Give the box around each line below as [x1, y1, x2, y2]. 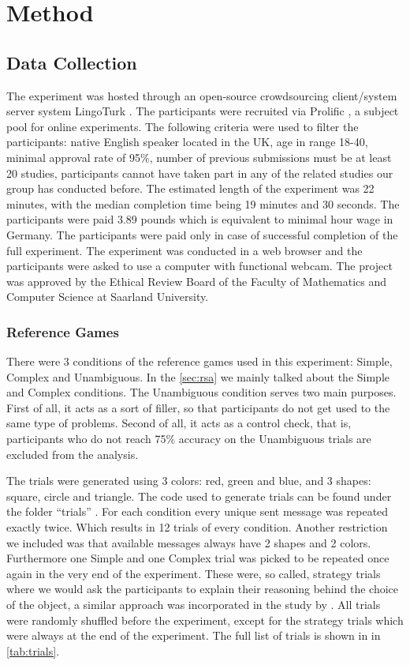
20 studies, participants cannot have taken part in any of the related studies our [6, 164, 393, 181]
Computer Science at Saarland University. [6, 288, 209, 305]
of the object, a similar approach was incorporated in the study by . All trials [6, 596, 381, 613]
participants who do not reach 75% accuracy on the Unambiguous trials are [6, 430, 371, 447]
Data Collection [6, 50, 137, 74]
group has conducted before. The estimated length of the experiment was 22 [6, 180, 375, 197]
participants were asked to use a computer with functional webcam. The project [6, 257, 393, 274]
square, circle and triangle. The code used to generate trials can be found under [6, 487, 392, 504]
